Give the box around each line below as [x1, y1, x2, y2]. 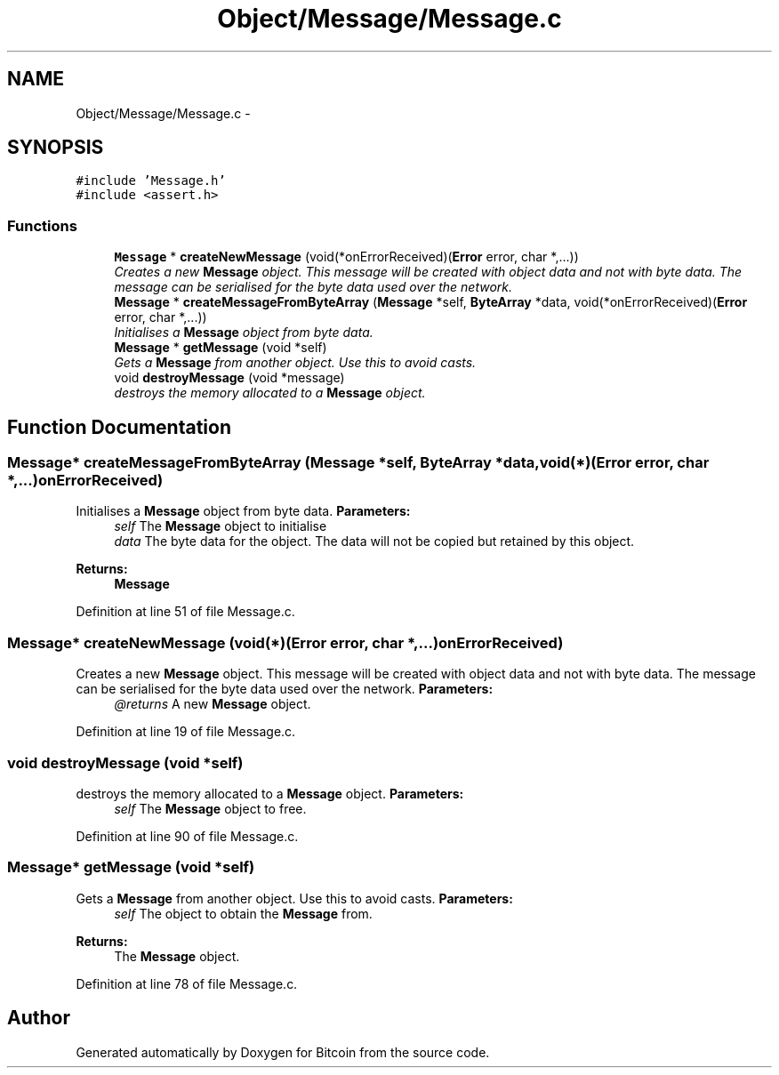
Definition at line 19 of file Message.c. [76, 724, 296, 740]
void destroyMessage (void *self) [7, 753, 244, 772]
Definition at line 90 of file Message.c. [76, 828, 299, 844]
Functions [7, 216, 77, 235]
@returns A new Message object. [114, 696, 311, 712]
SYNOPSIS [7, 136, 104, 159]
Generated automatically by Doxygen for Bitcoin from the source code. [76, 1044, 490, 1060]
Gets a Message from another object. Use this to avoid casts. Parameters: [76, 890, 513, 906]
